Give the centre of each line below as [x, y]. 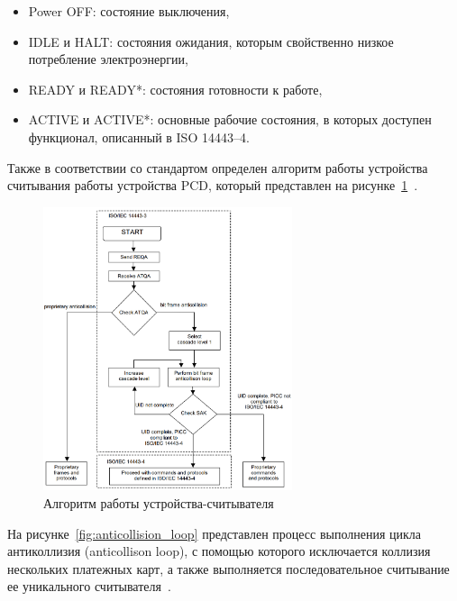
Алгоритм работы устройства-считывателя [159, 502]
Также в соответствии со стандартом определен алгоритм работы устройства [218, 167]
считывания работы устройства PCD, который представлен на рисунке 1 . [213, 185]
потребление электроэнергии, [108, 59]
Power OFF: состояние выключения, [129, 11]
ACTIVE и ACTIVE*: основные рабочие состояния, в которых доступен [230, 119]
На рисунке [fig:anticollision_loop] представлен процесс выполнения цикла [215, 533]
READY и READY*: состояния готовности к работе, [175, 89]
